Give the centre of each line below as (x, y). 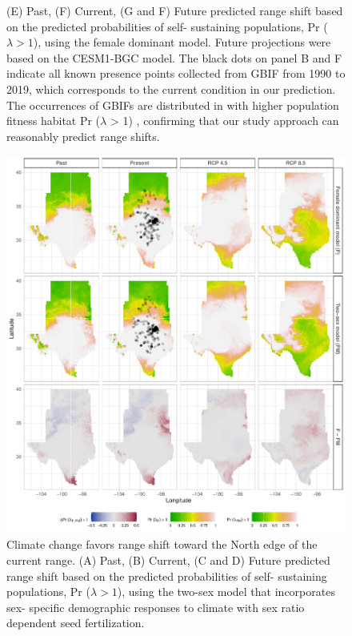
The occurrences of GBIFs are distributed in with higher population (173, 105)
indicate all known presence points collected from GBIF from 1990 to (176, 73)
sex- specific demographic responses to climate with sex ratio (156, 607)
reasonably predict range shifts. (83, 136)
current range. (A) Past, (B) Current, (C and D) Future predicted (168, 560)
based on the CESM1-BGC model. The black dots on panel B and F (174, 57)
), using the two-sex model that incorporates (226, 592)
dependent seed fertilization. (76, 623)
